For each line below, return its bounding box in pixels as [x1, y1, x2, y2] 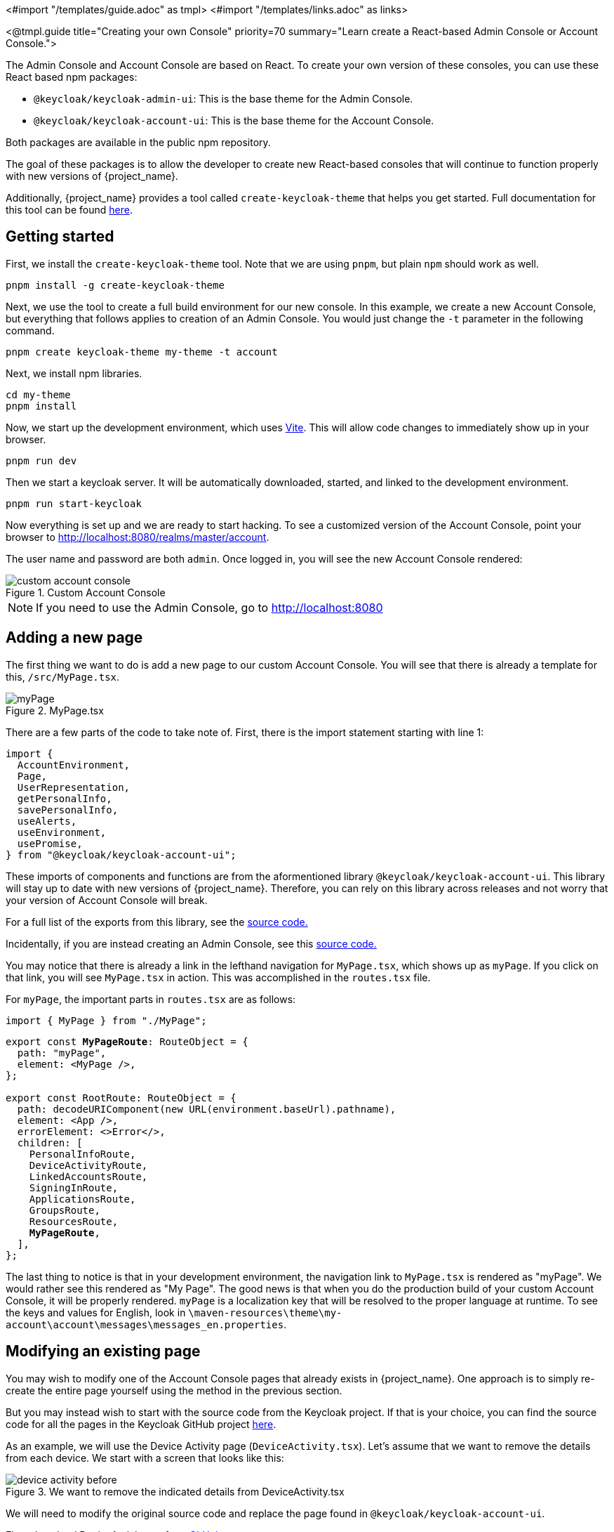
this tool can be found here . [6, 204, 133, 216]
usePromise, [17, 837, 83, 849]
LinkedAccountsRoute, [29, 1170, 148, 1182]
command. [6, 324, 55, 336]
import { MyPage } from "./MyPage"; [6, 1014, 207, 1026]
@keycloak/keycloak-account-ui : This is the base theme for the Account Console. [34, 114, 434, 126]
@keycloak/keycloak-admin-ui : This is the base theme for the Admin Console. [34, 93, 413, 105]
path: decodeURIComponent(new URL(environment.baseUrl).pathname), [17, 1103, 396, 1115]
